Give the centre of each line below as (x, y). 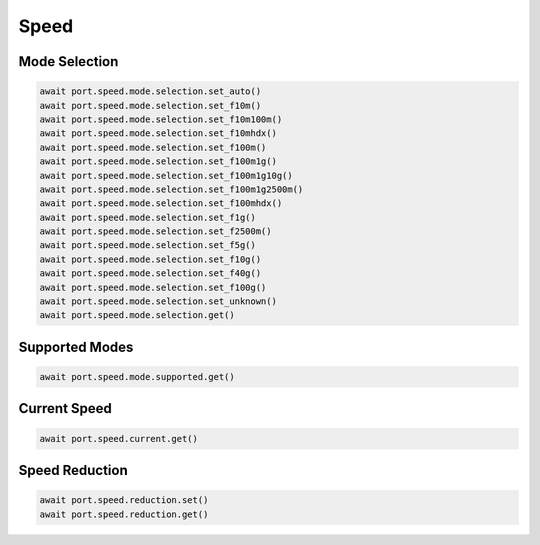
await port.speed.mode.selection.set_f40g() (150, 273)
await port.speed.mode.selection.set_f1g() (148, 217)
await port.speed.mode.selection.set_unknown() (158, 301)
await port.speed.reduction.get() (124, 514)
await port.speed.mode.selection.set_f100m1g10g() (166, 175)
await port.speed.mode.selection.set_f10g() (150, 259)
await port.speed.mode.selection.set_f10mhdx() (158, 133)
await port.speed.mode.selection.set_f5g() (148, 245)
